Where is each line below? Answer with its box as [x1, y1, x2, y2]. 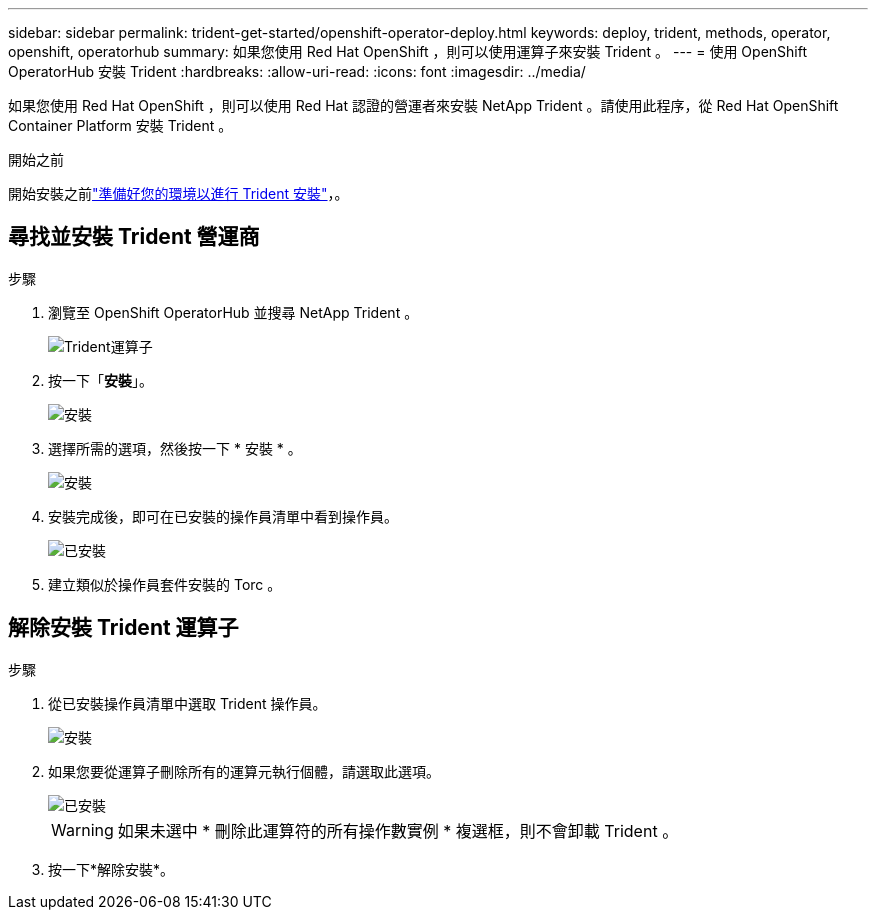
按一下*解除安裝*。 [48, 860, 175, 878]
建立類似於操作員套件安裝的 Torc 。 [48, 575, 282, 593]
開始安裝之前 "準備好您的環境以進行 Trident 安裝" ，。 [8, 185, 349, 202]
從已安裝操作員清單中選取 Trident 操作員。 [48, 694, 327, 712]
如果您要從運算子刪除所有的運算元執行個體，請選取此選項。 [48, 762, 440, 780]
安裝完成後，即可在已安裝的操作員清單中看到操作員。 [48, 507, 398, 525]
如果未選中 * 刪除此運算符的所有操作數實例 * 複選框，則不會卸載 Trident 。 [117, 820, 679, 841]
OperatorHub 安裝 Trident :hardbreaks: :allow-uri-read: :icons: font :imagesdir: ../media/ [8, 63, 586, 80]
